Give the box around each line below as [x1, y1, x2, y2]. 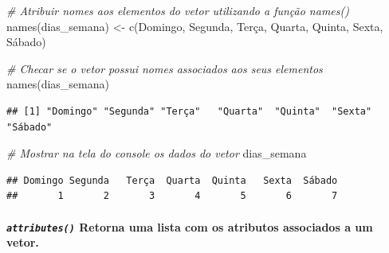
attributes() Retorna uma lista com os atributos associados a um [6, 218, 373, 235]
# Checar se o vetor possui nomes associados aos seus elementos [6, 60, 323, 76]
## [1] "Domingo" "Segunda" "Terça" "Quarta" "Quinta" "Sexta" [6, 105, 372, 117]
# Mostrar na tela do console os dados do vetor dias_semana [6, 145, 307, 162]
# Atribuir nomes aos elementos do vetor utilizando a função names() [6, 2, 349, 18]
